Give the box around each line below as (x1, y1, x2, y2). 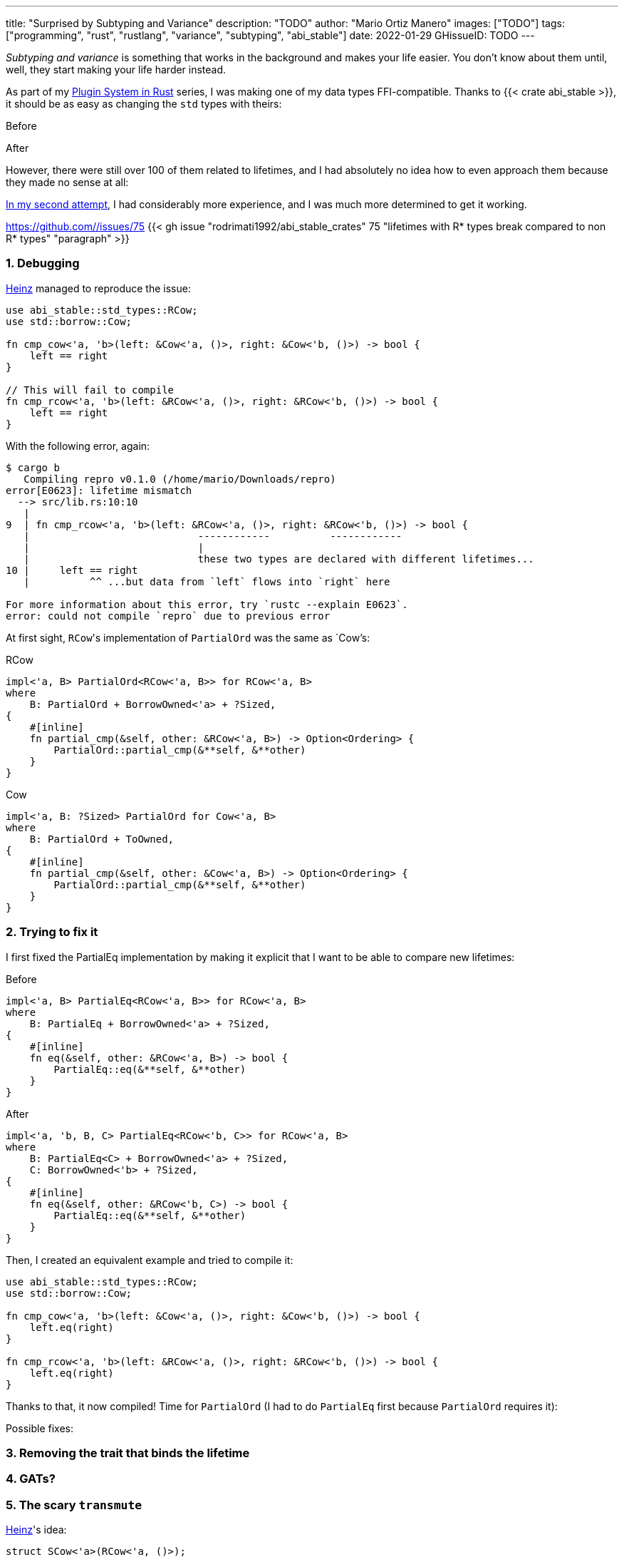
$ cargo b (6, 461, 60, 473)
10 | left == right (6, 564, 138, 576)
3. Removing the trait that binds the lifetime (6, 1445, 250, 1460)
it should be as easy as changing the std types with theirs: (6, 98, 282, 110)
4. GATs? (6, 1471, 56, 1486)
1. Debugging (6, 256, 80, 271)
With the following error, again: (6, 439, 150, 452)
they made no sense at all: (6, 176, 129, 188)
